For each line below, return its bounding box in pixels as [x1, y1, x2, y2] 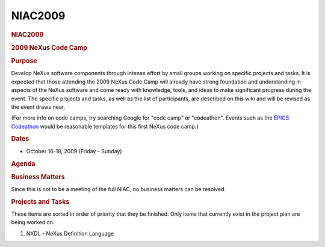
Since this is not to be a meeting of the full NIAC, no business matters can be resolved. [11, 186, 226, 193]
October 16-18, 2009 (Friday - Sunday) [26, 147, 123, 154]
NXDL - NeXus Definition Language [26, 230, 114, 237]
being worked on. [11, 219, 55, 226]
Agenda [11, 159, 36, 168]
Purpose [11, 57, 37, 66]
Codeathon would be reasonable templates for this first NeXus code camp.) [11, 123, 199, 130]
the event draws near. [11, 103, 66, 111]
